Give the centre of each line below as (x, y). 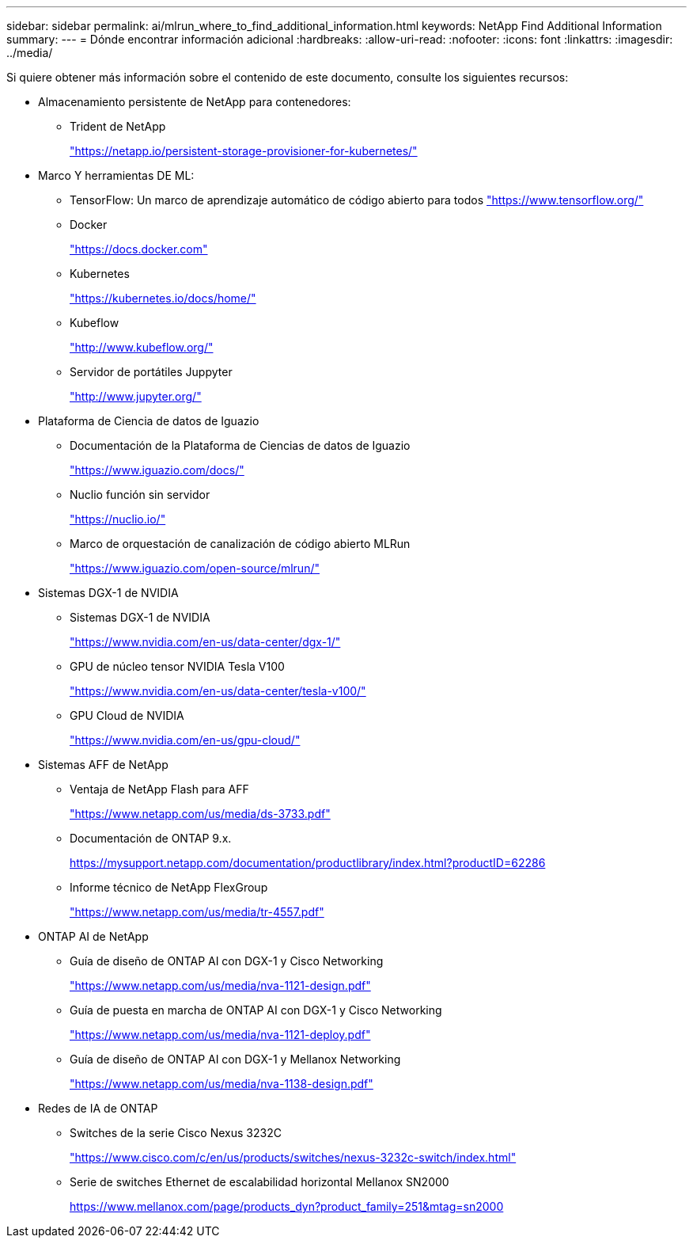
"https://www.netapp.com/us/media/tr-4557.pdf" (197, 912)
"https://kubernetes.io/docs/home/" (163, 298)
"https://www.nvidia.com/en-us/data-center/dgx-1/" (205, 642)
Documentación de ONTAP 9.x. (151, 838)
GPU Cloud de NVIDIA (127, 715)
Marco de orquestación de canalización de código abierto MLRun (240, 544)
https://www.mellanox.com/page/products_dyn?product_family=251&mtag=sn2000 (287, 1206)
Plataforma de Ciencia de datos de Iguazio (149, 421)
